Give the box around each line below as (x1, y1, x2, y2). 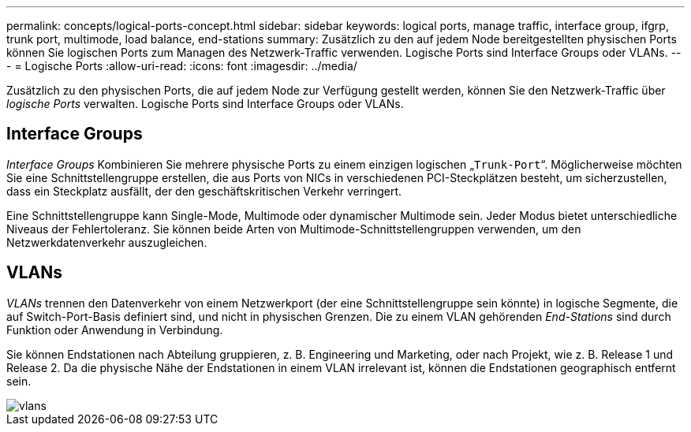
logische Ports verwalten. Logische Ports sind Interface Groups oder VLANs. (6, 97, 404, 110)
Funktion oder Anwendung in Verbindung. (6, 322, 223, 337)
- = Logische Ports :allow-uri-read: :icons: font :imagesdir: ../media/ (6, 59, 357, 73)
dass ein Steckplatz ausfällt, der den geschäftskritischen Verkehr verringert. (6, 184, 402, 198)
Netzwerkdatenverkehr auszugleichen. (6, 235, 207, 249)
